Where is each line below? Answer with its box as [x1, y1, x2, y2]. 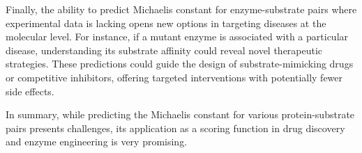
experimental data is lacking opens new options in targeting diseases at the [6, 15, 326, 30]
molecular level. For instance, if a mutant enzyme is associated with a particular [6, 29, 349, 44]
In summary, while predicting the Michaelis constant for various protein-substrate [6, 107, 355, 122]
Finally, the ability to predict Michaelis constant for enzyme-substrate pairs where [6, 2, 357, 16]
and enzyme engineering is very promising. [6, 134, 188, 149]
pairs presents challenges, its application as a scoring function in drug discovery [6, 120, 345, 135]
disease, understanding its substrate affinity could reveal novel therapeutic [6, 42, 323, 57]
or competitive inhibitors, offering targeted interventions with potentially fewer [6, 70, 343, 84]
